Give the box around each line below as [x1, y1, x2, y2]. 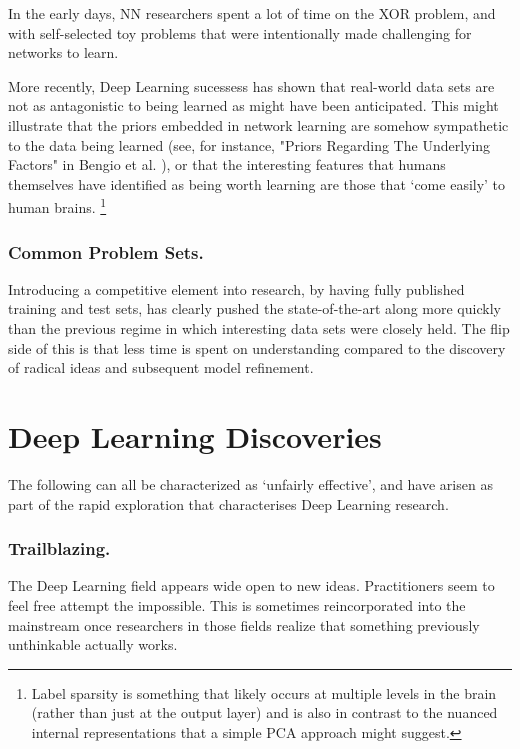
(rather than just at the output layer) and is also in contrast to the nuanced [31, 702, 498, 723]
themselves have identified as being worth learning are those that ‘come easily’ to [8, 173, 506, 194]
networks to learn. [8, 42, 119, 63]
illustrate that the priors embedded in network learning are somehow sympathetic [8, 114, 509, 135]
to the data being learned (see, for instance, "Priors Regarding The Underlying [8, 134, 491, 155]
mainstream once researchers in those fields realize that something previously [8, 614, 480, 635]
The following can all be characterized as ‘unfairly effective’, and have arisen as [8, 473, 493, 494]
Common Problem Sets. [8, 239, 204, 264]
